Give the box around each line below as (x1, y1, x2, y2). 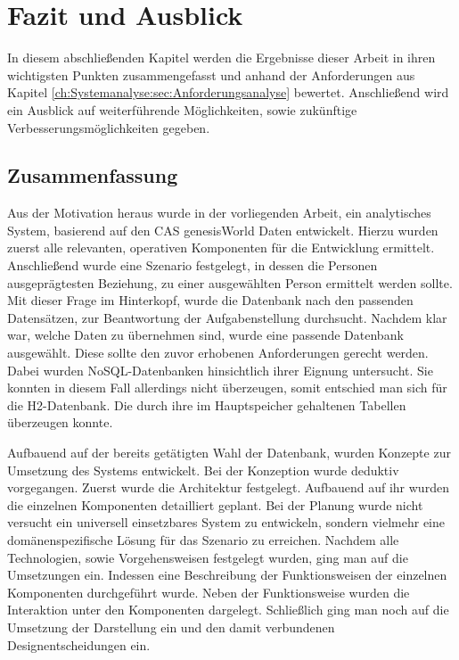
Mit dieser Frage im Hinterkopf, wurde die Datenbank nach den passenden (7, 291, 414, 309)
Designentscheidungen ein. (7, 635, 151, 654)
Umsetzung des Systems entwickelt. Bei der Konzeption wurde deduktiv (7, 460, 399, 479)
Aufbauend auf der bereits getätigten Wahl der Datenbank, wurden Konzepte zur (7, 443, 451, 462)
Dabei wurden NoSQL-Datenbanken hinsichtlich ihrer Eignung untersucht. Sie (7, 360, 433, 379)
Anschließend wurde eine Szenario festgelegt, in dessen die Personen (7, 256, 378, 275)
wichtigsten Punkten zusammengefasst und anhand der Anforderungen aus (7, 65, 415, 84)
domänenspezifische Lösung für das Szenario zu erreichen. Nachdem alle (7, 530, 399, 549)
